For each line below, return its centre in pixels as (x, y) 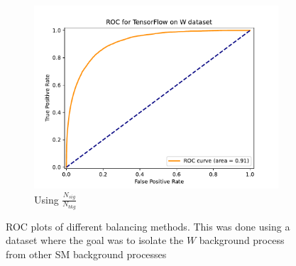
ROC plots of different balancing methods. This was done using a (148, 226)
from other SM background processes (86, 254)
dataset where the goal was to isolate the (95, 240)
